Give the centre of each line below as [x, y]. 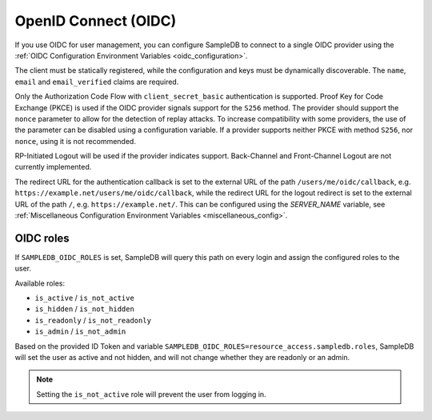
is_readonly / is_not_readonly [93, 320]
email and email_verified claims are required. [97, 82]
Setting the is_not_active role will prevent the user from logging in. [152, 394]
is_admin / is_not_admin [80, 331]
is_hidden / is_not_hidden [85, 309]
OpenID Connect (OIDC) [96, 21]
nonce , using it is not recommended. [75, 141]
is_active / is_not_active [85, 298]
